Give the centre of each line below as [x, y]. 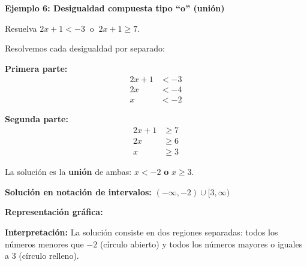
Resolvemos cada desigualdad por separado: [85, 48]
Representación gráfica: [54, 212]
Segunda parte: [37, 119]
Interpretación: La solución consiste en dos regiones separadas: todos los [142, 232]
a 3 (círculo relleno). [42, 256]
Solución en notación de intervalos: [78, 191]
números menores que [44, 244]
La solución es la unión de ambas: [68, 172]
